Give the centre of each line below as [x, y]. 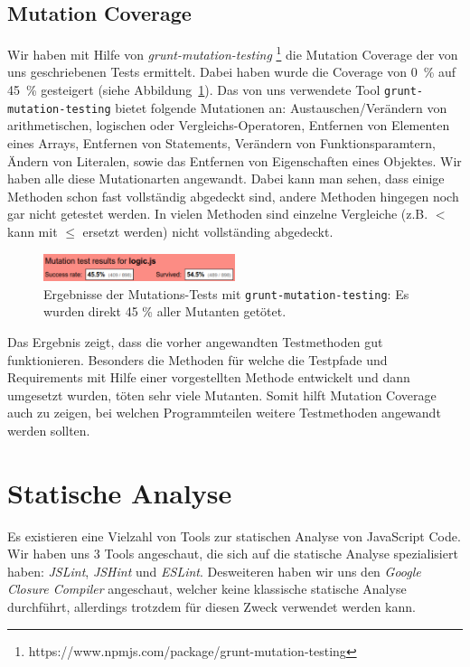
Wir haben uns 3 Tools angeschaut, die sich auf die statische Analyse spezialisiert [233, 554]
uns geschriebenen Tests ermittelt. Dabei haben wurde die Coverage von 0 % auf [232, 72]
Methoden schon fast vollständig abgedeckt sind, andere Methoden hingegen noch [233, 196]
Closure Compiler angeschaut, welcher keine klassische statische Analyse [207, 589]
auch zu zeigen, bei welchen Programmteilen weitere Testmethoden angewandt [224, 413]
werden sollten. [49, 430]
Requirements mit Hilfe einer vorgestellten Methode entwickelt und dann [209, 377]
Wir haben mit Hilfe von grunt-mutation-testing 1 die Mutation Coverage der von [233, 53]
